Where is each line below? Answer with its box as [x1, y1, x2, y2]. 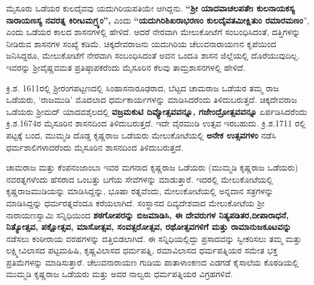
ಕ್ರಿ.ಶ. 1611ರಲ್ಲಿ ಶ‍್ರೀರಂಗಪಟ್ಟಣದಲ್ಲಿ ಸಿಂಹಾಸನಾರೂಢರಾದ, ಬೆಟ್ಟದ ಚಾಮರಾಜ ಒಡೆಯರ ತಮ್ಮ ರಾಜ [6, 81, 280, 94]
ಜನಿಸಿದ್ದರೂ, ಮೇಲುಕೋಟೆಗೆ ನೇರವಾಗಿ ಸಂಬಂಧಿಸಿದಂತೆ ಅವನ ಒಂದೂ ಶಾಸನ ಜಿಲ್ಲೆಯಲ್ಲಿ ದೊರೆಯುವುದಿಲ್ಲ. [6, 49, 300, 62]
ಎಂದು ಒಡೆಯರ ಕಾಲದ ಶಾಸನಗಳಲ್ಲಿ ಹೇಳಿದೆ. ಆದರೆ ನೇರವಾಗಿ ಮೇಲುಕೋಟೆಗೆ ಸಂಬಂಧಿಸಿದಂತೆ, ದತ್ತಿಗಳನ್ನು [6, 25, 301, 38]
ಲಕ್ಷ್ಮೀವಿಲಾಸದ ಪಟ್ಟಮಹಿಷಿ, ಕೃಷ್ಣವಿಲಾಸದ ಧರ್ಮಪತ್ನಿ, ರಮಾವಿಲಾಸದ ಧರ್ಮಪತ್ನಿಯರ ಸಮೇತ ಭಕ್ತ [6, 244, 278, 257]
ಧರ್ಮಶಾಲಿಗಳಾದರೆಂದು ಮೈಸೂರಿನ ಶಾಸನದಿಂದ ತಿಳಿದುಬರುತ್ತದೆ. [6, 140, 183, 153]
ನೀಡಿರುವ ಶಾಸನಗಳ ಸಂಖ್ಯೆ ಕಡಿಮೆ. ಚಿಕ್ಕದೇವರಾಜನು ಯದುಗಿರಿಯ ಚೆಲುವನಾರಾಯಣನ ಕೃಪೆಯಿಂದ [6, 37, 276, 50]
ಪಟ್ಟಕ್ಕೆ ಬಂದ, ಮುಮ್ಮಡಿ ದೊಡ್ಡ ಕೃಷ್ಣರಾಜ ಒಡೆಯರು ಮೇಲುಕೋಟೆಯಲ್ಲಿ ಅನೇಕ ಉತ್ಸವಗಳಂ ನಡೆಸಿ [6, 128, 276, 141]
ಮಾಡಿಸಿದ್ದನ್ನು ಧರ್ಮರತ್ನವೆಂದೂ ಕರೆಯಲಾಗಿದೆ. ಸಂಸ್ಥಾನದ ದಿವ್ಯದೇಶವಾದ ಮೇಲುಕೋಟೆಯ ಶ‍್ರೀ [6, 196, 265, 209]
